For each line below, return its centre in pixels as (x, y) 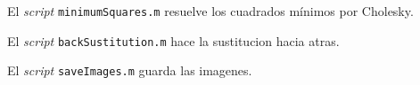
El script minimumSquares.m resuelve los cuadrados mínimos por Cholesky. (210, 11)
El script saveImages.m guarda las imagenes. (130, 70)
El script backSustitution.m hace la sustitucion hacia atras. (173, 40)
